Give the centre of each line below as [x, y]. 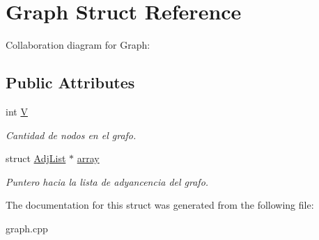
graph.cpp [27, 228]
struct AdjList [36, 158]
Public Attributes [70, 82]
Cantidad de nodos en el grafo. [71, 135]
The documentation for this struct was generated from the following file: [160, 205]
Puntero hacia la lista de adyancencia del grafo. [107, 181]
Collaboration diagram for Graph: [78, 45]
